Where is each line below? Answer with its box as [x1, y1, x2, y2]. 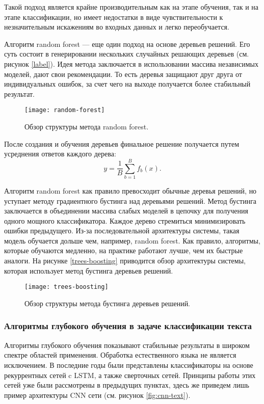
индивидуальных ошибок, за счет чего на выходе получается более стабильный [4, 78, 251, 89]
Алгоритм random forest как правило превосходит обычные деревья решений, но [4, 185, 257, 196]
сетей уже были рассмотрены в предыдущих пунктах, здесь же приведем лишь [4, 380, 249, 390]
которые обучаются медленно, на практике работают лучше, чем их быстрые [4, 245, 243, 256]
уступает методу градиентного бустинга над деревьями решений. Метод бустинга [4, 195, 257, 206]
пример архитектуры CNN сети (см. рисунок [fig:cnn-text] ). [4, 389, 191, 400]
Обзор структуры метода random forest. [24, 121, 149, 131]
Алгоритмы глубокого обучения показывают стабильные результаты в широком [4, 339, 250, 350]
